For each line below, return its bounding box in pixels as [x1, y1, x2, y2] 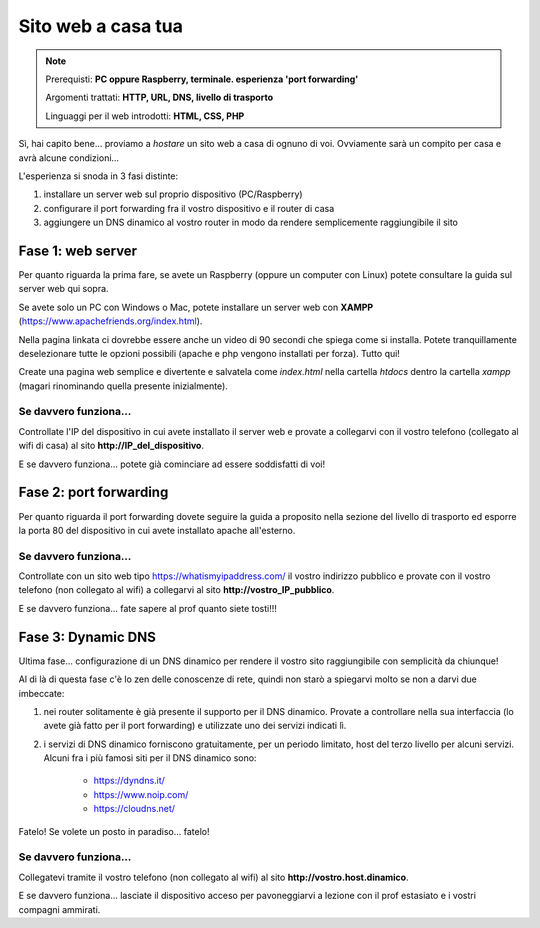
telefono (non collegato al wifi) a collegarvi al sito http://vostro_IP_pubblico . [18, 584, 335, 596]
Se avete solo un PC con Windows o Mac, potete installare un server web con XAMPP [18, 301, 374, 313]
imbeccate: [18, 687, 65, 699]
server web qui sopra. [18, 283, 109, 295]
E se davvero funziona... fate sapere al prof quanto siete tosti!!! [18, 602, 277, 614]
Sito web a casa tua [18, 15, 184, 37]
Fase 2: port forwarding [18, 484, 169, 501]
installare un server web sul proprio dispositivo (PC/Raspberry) [43, 188, 304, 200]
